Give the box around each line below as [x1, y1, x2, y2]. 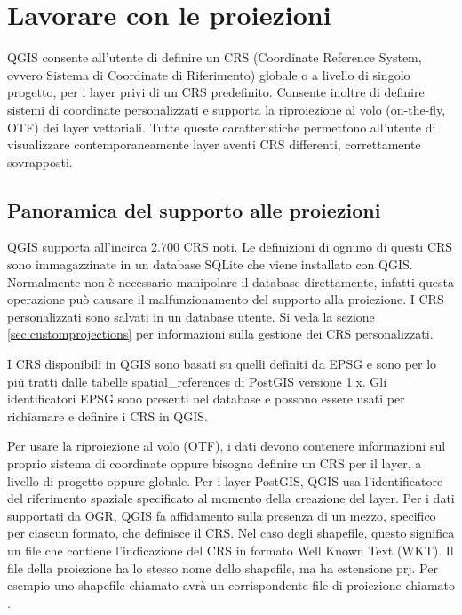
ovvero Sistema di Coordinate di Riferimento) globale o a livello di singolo [7, 65, 410, 84]
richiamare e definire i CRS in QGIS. [7, 406, 208, 425]
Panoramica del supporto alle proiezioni [7, 196, 381, 223]
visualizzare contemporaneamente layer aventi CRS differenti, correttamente [7, 135, 421, 154]
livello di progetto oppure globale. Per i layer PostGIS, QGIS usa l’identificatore [7, 471, 443, 490]
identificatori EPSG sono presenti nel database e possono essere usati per [7, 389, 405, 408]
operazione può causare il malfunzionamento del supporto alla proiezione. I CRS [7, 290, 444, 308]
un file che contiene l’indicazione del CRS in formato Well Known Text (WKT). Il [7, 540, 454, 559]
